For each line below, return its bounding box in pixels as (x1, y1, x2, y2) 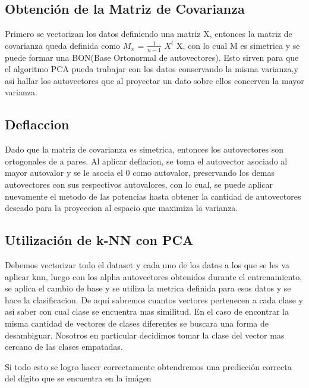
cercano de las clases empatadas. (5, 340, 123, 353)
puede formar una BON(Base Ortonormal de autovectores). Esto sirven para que (5, 51, 299, 63)
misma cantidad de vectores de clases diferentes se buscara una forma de (5, 316, 269, 329)
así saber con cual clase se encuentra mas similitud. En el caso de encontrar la (5, 305, 289, 318)
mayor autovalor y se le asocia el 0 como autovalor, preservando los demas (5, 166, 275, 179)
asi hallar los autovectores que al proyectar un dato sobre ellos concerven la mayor (5, 74, 304, 86)
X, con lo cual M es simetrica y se (176, 39, 300, 51)
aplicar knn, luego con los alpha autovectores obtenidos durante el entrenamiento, (5, 270, 302, 283)
